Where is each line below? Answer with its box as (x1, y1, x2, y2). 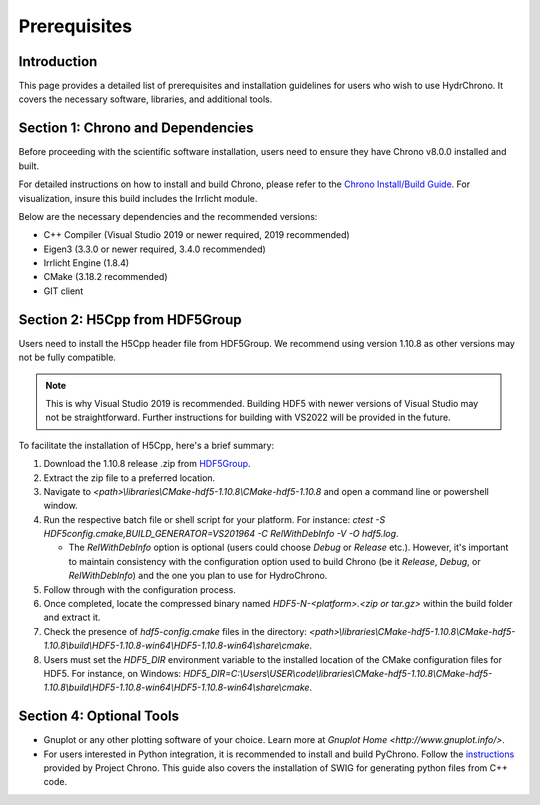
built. (18, 160, 40, 172)
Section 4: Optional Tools (18, 708, 180, 725)
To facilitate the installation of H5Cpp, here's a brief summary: (18, 439, 275, 451)
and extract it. (43, 611, 101, 624)
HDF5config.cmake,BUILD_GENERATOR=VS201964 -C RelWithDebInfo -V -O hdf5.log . (43, 528, 399, 540)
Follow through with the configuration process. (43, 583, 237, 595)
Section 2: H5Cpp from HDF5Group (18, 311, 242, 328)
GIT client (43, 285, 84, 297)
